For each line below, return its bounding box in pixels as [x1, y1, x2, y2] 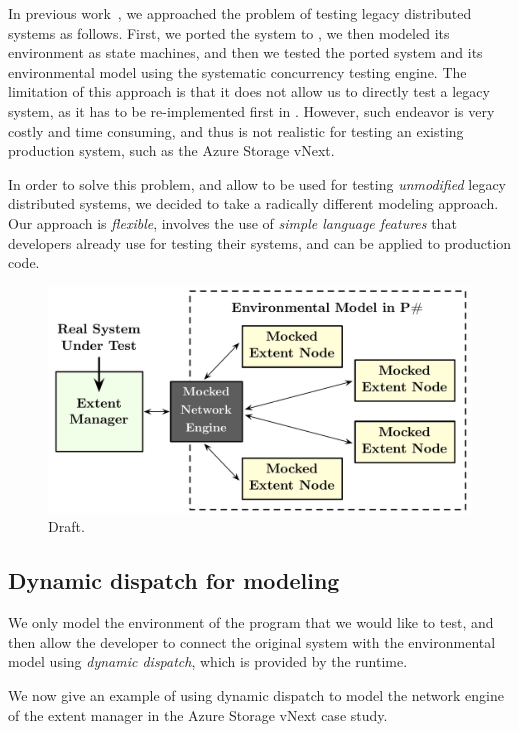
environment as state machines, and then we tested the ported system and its [8, 42, 483, 63]
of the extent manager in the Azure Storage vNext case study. [8, 704, 388, 725]
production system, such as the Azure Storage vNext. [8, 140, 335, 161]
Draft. [48, 516, 85, 537]
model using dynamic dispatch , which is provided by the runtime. [8, 651, 408, 672]
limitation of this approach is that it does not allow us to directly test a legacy [8, 81, 490, 102]
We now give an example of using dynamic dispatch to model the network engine [8, 684, 505, 705]
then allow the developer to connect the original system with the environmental [8, 631, 496, 652]
